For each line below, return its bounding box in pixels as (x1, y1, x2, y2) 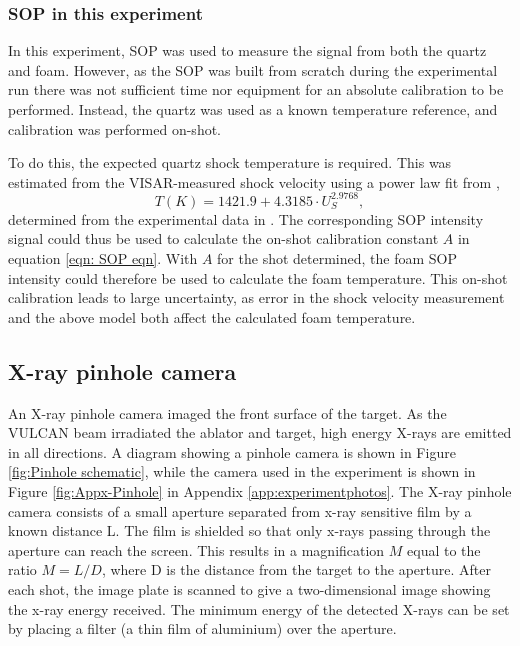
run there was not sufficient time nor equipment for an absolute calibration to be (8, 79, 504, 100)
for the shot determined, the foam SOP (217, 248, 458, 269)
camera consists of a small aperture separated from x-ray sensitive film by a (8, 500, 472, 521)
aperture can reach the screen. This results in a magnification (8, 539, 385, 560)
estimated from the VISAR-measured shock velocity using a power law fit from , (8, 171, 500, 192)
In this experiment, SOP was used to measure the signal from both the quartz (8, 40, 487, 61)
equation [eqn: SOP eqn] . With (8, 248, 198, 269)
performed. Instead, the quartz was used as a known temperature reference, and (8, 99, 498, 119)
